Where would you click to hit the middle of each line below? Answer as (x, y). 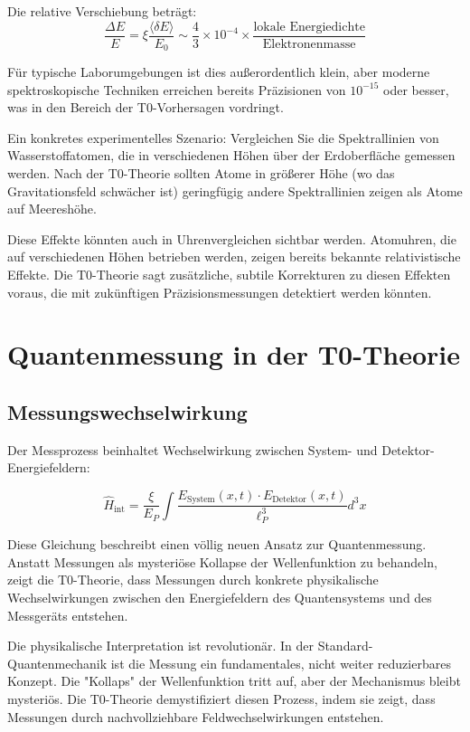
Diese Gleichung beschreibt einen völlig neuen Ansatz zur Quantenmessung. (217, 544)
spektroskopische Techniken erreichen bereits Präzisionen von (177, 89)
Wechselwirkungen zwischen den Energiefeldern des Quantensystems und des (220, 598)
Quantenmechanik (57, 663)
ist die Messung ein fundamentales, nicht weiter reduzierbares (281, 663)
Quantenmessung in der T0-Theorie (234, 354)
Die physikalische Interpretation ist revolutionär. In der (160, 646)
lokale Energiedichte (309, 27)
